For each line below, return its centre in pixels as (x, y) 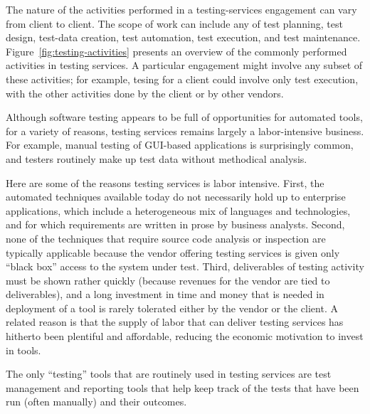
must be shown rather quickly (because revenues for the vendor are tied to (168, 280)
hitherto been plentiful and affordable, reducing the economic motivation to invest (185, 336)
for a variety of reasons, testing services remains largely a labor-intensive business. (185, 131)
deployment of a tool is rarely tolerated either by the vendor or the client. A (172, 308)
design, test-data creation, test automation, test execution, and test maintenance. (183, 37)
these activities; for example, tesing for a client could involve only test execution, (182, 79)
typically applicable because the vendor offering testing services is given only (173, 252)
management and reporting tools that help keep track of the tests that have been (183, 387)
